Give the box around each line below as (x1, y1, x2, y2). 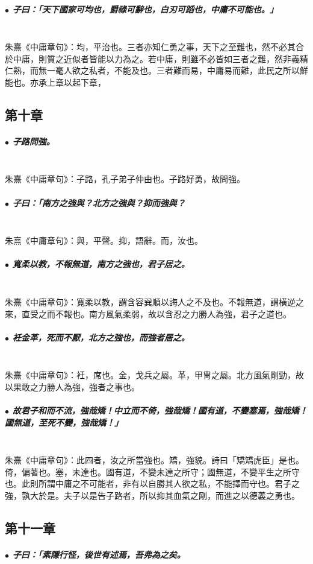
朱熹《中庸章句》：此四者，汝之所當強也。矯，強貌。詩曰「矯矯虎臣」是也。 (5, 454, 304, 466)
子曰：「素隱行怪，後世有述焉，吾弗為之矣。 (12, 548, 185, 560)
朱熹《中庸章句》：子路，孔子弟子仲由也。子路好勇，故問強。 (5, 173, 245, 185)
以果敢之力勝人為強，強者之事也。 (5, 380, 140, 393)
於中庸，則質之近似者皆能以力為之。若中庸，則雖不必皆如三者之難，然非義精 (5, 52, 308, 65)
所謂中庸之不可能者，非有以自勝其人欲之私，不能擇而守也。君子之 (38, 477, 300, 490)
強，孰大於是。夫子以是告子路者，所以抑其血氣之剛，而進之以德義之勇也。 (5, 489, 300, 502)
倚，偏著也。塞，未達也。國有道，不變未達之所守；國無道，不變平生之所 (5, 465, 291, 478)
